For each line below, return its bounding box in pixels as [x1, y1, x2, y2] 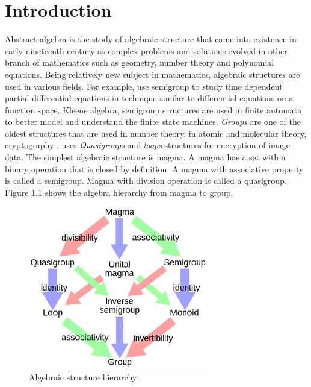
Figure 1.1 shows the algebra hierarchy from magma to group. [5, 186, 233, 198]
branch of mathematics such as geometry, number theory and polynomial [5, 56, 274, 69]
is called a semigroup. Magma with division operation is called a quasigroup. [5, 174, 287, 187]
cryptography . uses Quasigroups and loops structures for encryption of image [5, 139, 290, 151]
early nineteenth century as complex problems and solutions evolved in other [5, 44, 288, 57]
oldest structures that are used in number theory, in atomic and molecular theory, [5, 127, 307, 139]
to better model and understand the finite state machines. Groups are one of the [5, 115, 301, 128]
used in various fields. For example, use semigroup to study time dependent [5, 80, 283, 92]
